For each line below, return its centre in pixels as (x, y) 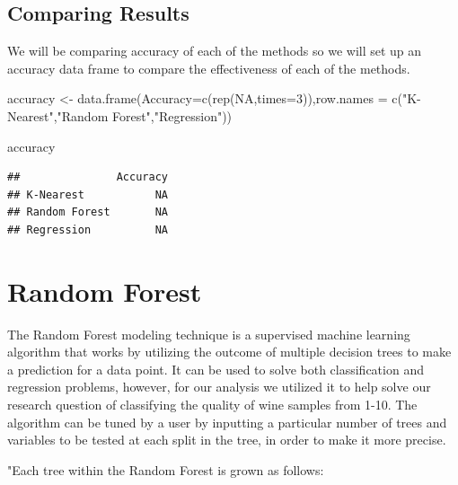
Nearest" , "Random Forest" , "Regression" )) (120, 115)
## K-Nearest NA (88, 194)
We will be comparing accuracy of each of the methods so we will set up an (215, 51)
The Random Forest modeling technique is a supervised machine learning (209, 334)
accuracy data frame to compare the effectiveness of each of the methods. (209, 68)
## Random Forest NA (88, 212)
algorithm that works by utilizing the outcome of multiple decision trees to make (229, 352)
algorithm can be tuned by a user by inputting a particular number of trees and (227, 422)
